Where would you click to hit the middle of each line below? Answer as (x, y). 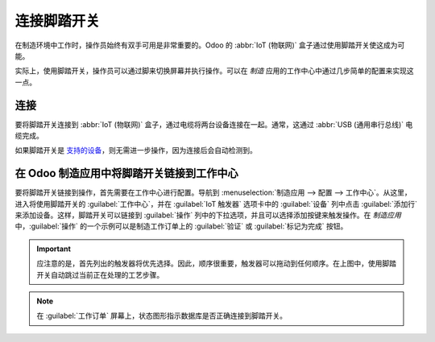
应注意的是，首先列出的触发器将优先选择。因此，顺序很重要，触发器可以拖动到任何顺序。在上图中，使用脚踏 (216, 264)
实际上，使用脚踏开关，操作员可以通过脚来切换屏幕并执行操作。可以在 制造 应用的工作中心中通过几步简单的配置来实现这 (214, 71)
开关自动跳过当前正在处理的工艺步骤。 (100, 274)
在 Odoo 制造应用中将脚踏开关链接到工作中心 (127, 173)
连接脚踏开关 (58, 21)
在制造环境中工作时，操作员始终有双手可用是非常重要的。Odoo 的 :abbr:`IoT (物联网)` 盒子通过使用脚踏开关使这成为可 (210, 45)
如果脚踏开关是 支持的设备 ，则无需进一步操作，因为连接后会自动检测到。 (136, 150)
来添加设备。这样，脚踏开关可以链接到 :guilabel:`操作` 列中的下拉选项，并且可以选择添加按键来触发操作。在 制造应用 (208, 215)
